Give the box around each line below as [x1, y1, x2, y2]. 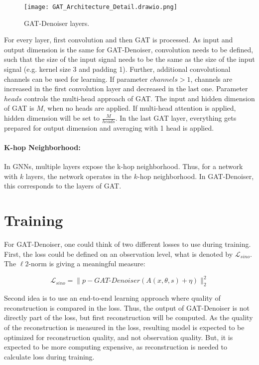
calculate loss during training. [4, 351, 95, 362]
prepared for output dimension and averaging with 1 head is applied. [4, 122, 214, 133]
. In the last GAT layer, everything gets [115, 113, 237, 123]
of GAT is [4, 103, 34, 113]
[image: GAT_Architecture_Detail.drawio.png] [24, 3, 177, 10]
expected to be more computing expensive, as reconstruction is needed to [4, 342, 227, 352]
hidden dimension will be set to [4, 113, 100, 123]
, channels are [190, 73, 233, 84]
